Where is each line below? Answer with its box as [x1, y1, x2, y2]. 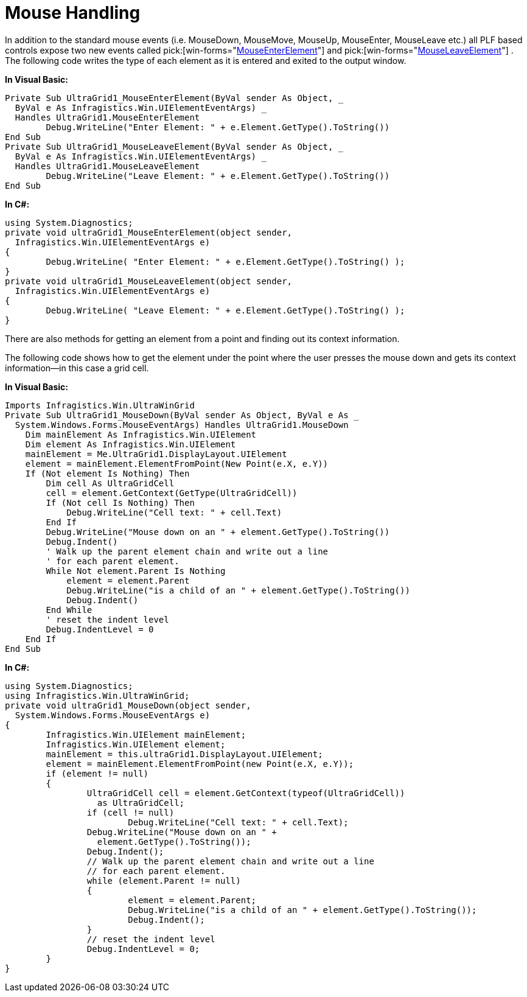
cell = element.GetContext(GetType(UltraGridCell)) [46, 488, 298, 498]
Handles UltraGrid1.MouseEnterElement [15, 112, 200, 122]
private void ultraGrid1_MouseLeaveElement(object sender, [5, 276, 293, 286]
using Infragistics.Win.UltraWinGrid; [5, 690, 190, 701]
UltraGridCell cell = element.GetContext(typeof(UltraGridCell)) [86, 788, 405, 798]
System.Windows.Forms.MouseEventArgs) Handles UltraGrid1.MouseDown [15, 419, 349, 430]
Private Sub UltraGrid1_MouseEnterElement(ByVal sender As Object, [5, 93, 333, 103]
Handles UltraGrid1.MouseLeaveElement [15, 161, 200, 171]
